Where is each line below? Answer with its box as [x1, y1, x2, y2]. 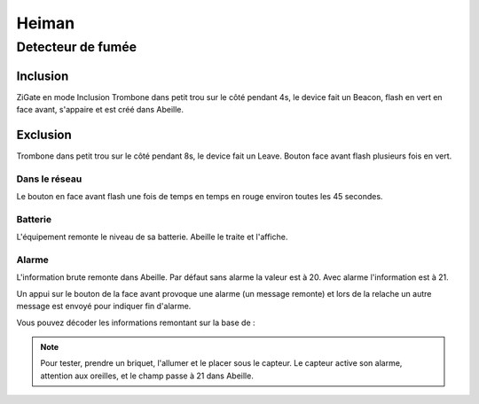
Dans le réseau [16, 173, 82, 185]
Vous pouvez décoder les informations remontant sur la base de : [16, 317, 256, 328]
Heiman [16, 13, 75, 33]
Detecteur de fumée [16, 39, 137, 55]
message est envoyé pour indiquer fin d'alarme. [16, 301, 192, 312]
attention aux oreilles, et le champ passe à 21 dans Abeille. [40, 370, 255, 381]
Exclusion [16, 127, 73, 142]
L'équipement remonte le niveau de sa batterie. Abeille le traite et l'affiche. [16, 231, 288, 243]
